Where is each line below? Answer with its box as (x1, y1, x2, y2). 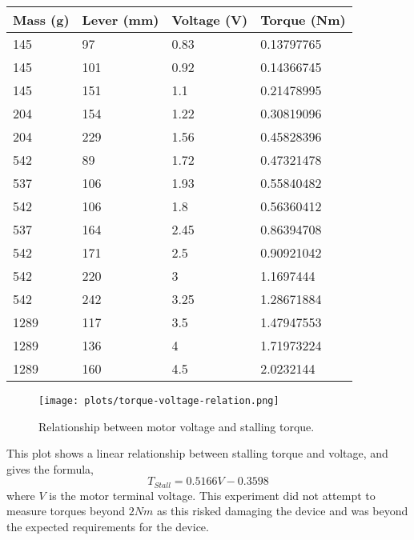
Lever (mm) (82, 10, 159, 29)
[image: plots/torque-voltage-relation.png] (38, 395, 279, 406)
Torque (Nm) (260, 10, 346, 29)
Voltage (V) (171, 10, 248, 29)
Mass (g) (13, 10, 70, 29)
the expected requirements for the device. (6, 518, 209, 535)
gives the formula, (6, 460, 94, 477)
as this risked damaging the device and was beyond (156, 502, 408, 519)
